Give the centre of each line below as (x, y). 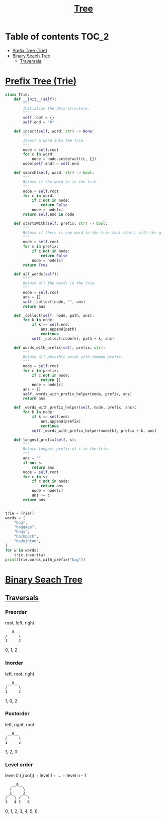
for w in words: (22, 550)
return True (36, 265)
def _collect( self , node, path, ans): (54, 315)
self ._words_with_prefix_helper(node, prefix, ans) (78, 394)
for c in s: (36, 477)
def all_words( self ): (36, 274)
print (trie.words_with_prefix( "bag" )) (45, 559)
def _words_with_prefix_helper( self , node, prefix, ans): (75, 408)
